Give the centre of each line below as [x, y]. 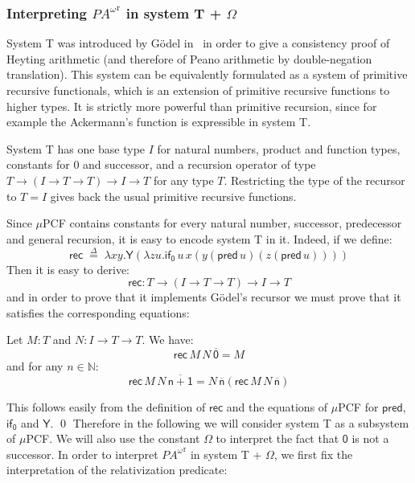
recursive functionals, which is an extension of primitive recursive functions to [198, 90]
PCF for [358, 406]
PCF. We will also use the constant [113, 438]
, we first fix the [313, 454]
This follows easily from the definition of [106, 406]
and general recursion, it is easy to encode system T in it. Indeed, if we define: [199, 238]
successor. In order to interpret [82, 454]
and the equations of [277, 406]
